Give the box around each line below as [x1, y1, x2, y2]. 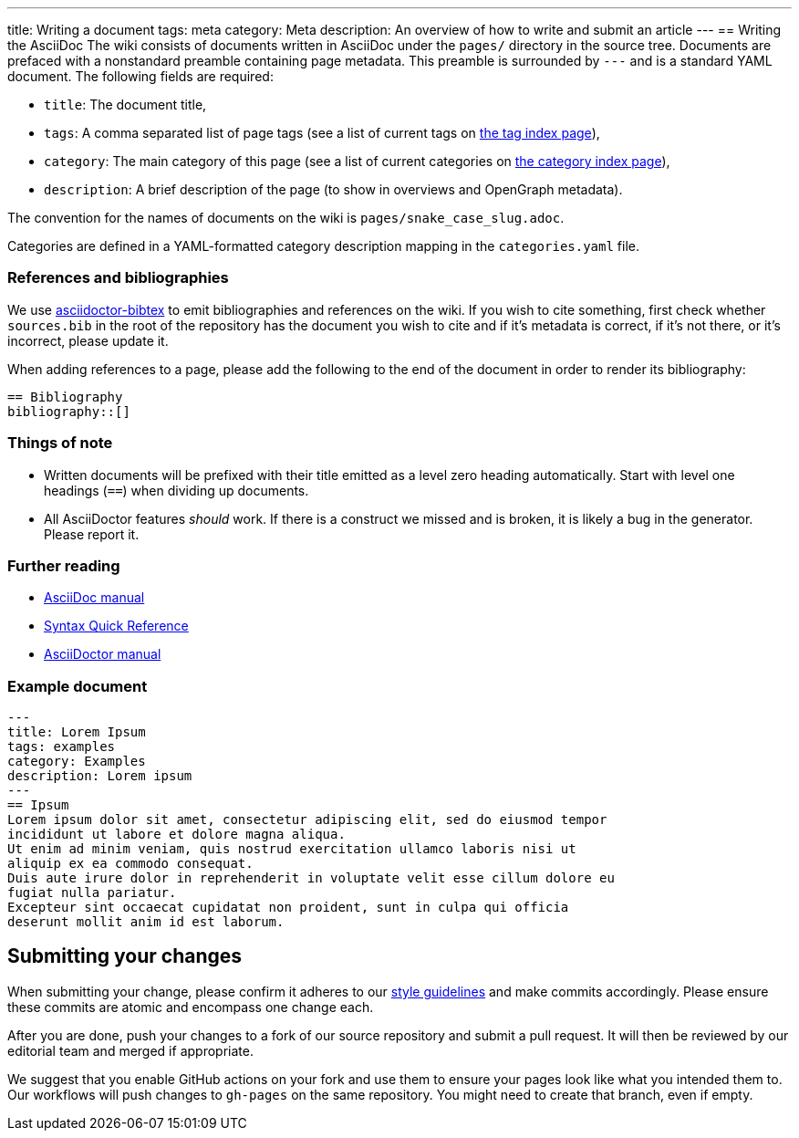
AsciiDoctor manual [44, 646, 161, 663]
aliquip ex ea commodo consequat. [7, 856, 254, 871]
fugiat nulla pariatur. [7, 885, 177, 900]
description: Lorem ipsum [7, 768, 192, 783]
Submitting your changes [7, 945, 243, 968]
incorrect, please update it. [7, 332, 169, 349]
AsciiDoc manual [44, 590, 145, 606]
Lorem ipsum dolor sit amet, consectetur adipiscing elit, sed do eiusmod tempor [7, 812, 607, 827]
